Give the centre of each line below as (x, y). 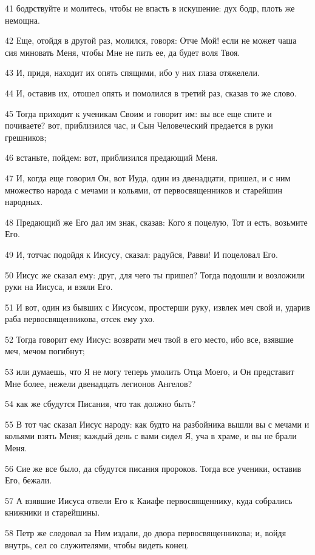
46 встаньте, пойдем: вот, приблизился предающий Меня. (111, 157)
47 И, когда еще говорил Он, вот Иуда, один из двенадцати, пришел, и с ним (148, 177)
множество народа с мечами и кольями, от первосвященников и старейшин (144, 190)
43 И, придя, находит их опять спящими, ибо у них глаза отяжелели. (132, 72)
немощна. (22, 20)
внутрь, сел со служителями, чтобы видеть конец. (97, 544)
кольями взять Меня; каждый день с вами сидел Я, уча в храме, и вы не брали (151, 436)
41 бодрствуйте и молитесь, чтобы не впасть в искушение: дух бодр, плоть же (150, 8)
